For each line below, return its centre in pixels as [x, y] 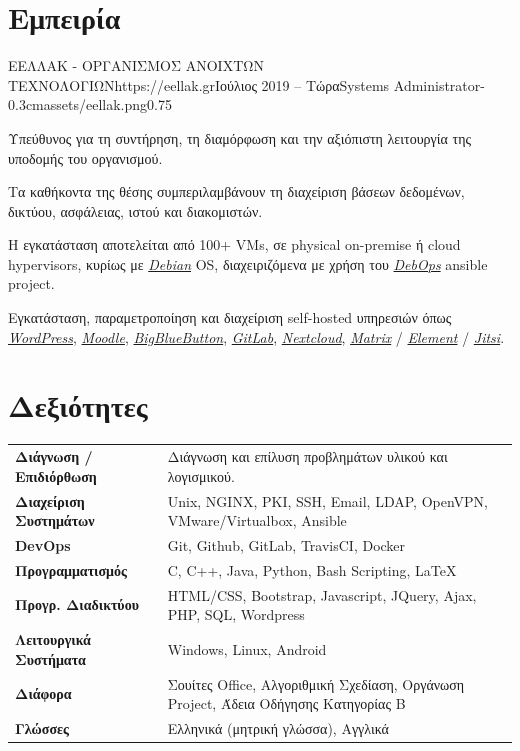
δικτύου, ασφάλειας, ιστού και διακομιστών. [135, 210]
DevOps [43, 545]
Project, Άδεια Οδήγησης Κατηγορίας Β [286, 703]
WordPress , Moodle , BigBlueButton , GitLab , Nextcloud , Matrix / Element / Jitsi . [256, 336]
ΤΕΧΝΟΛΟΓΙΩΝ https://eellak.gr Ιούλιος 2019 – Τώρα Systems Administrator [244, 84]
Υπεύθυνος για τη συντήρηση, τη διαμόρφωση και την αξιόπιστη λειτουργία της [240, 137]
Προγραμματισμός [71, 569]
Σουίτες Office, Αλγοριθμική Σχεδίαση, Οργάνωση [316, 683]
